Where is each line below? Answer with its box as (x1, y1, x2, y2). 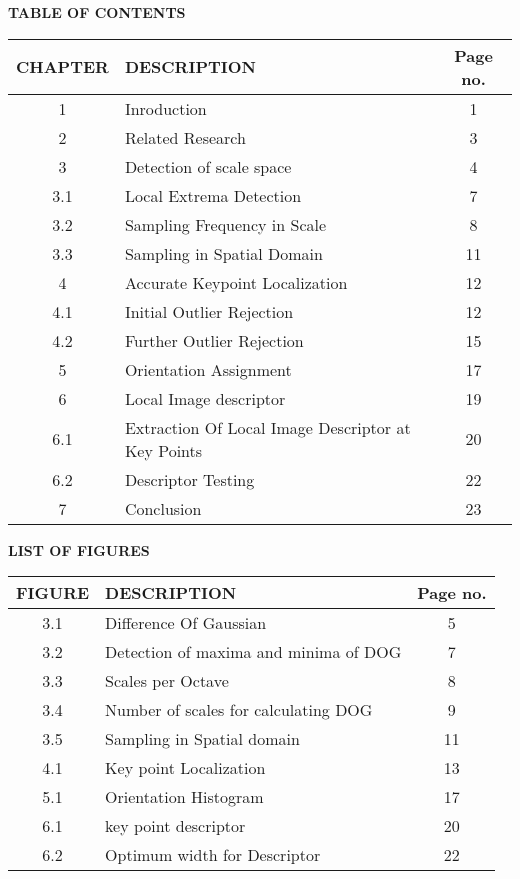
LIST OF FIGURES (8, 539, 150, 560)
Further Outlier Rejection (124, 328, 304, 352)
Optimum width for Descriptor (105, 843, 321, 867)
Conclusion (124, 496, 202, 520)
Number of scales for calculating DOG (105, 698, 373, 722)
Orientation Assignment (124, 357, 292, 381)
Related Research (124, 125, 246, 149)
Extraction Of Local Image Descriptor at (124, 415, 411, 439)
